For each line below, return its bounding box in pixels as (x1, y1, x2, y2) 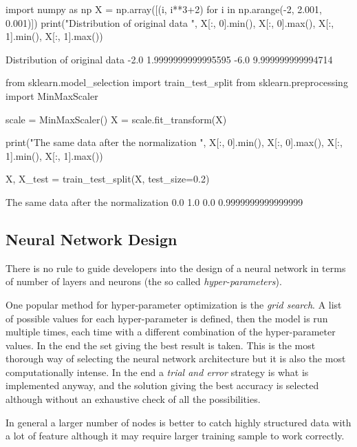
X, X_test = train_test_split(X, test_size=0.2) (6, 171, 210, 186)
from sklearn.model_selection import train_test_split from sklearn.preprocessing (6, 75, 348, 90)
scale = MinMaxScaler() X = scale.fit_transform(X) (6, 112, 227, 126)
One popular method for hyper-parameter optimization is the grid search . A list (6, 297, 342, 311)
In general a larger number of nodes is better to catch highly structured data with (6, 415, 351, 429)
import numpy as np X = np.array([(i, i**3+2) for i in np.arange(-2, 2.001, (6, 2, 323, 16)
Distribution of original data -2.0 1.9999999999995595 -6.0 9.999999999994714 (6, 52, 333, 66)
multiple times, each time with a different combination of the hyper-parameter (6, 324, 336, 339)
